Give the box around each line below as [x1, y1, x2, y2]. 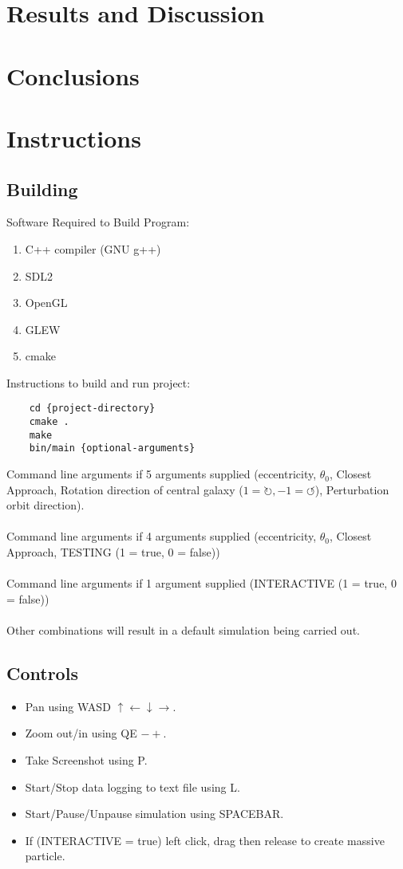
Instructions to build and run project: [6, 374, 191, 391]
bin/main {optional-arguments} [29, 442, 196, 454]
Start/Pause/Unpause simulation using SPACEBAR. [25, 805, 284, 822]
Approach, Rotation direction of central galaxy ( [6, 481, 243, 497]
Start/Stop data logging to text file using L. [25, 778, 240, 795]
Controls [6, 661, 78, 686]
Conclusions [6, 59, 140, 92]
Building [6, 176, 78, 201]
